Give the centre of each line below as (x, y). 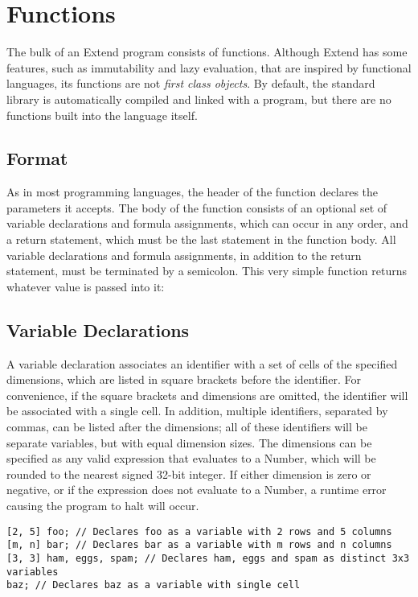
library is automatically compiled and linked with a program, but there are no (199, 99)
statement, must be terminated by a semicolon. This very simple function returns (207, 271)
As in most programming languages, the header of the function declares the (193, 192)
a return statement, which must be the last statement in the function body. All (201, 239)
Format (37, 158)
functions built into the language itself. (102, 115)
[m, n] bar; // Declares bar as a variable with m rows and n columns (199, 545)
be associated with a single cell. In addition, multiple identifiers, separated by (197, 411)
